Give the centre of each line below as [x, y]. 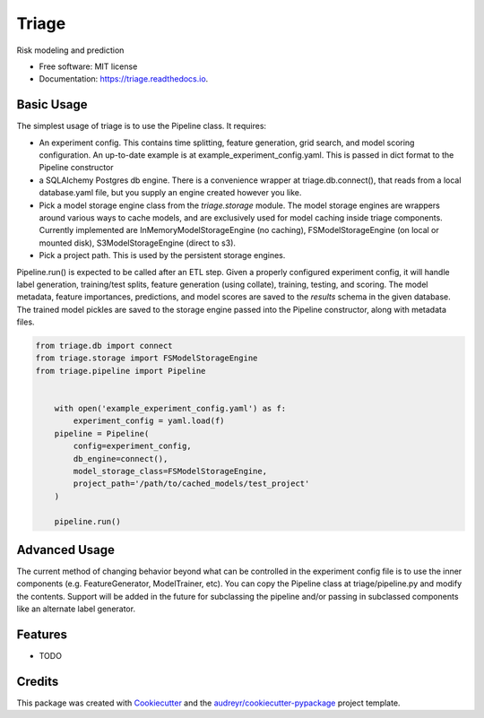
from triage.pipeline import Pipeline [121, 371]
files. [26, 322]
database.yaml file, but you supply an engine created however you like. [170, 193]
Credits [38, 681]
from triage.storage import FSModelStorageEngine [147, 358]
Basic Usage [52, 104]
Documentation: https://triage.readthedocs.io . [124, 79]
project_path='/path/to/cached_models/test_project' [191, 484]
